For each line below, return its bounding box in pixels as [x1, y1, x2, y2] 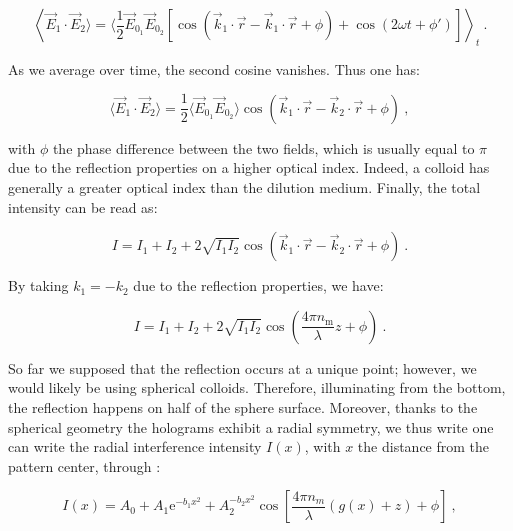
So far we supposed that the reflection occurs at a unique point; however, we [8, 357, 477, 378]
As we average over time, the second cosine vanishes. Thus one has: [8, 58, 420, 79]
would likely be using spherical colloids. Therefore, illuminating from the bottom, [8, 377, 506, 398]
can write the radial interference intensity [8, 436, 262, 457]
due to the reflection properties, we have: [133, 275, 384, 296]
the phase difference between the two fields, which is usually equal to [52, 137, 475, 158]
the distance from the [357, 436, 490, 457]
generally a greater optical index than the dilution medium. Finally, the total [8, 177, 481, 198]
